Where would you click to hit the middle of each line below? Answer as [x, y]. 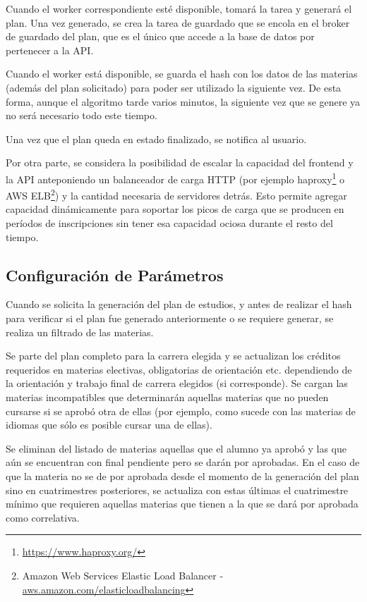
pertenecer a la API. [50, 50]
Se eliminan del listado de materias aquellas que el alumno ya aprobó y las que [176, 448]
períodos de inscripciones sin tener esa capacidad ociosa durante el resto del [169, 223]
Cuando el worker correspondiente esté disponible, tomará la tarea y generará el [179, 8]
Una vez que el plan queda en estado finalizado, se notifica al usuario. [156, 139]
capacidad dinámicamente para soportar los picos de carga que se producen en [175, 209]
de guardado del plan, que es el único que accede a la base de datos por [160, 36]
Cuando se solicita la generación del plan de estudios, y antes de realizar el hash [179, 304]
